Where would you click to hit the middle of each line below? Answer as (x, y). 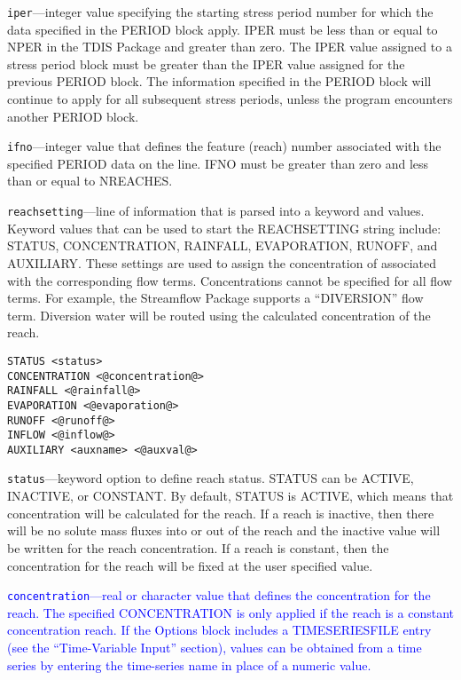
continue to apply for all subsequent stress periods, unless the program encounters (230, 99)
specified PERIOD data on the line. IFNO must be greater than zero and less (218, 163)
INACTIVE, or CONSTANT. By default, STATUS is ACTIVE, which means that (230, 496)
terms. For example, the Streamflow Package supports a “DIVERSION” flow (215, 298)
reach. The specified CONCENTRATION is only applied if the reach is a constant (230, 612)
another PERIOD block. (73, 116)
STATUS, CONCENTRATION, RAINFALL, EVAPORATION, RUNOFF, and (223, 245)
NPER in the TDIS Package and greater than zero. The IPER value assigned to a (230, 47)
